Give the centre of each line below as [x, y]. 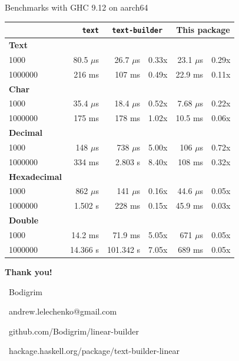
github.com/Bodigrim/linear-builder [74, 331]
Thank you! [29, 271]
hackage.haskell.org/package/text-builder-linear [94, 351]
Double [24, 220]
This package [203, 30]
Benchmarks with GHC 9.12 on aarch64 [77, 7]
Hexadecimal [35, 176]
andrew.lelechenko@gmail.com [63, 311]
